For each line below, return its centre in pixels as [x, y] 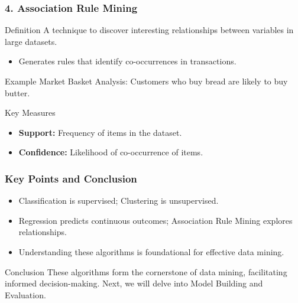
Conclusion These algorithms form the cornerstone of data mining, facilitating [146, 271]
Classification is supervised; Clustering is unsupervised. [119, 201]
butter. [17, 92]
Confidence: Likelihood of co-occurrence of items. [111, 152]
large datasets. [31, 41]
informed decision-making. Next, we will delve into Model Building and [134, 283]
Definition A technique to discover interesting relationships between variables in [149, 30]
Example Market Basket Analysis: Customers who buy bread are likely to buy [146, 81]
